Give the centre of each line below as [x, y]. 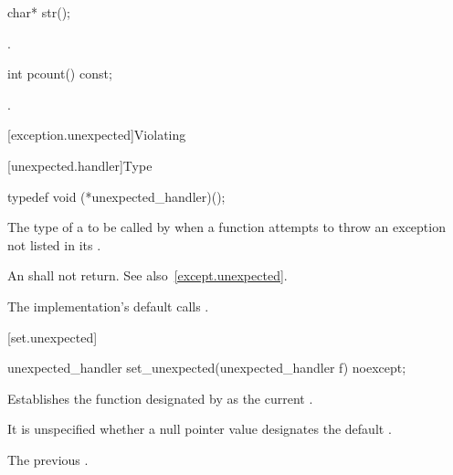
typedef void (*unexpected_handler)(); [116, 196]
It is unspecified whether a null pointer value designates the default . [200, 429]
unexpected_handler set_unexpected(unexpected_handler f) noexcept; [207, 368]
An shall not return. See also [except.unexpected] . [147, 275]
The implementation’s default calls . [108, 306]
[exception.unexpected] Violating [97, 135]
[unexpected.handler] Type [80, 165]
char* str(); [39, 12]
